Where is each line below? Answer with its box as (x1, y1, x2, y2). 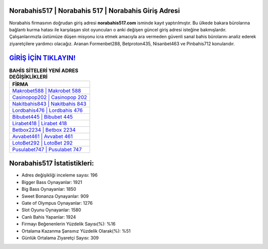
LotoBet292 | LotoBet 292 (12, 139, 73, 146)
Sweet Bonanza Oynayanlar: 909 (21, 193, 89, 199)
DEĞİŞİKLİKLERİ (9, 73, 48, 80)
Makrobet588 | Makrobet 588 (12, 87, 81, 94)
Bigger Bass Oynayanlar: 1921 (21, 179, 82, 185)
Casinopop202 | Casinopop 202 (12, 93, 87, 100)
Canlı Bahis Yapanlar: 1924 (21, 214, 76, 220)
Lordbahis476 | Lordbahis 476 (12, 107, 83, 114)
